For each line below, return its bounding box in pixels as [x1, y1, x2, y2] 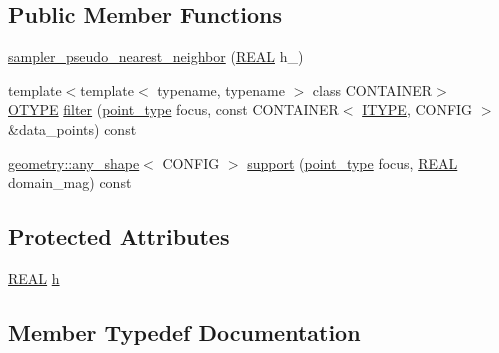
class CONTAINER [312, 79, 433, 100]
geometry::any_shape [8, 152, 140, 173]
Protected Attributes [8, 221, 230, 252]
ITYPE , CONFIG [362, 99, 473, 120]
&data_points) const [8, 118, 137, 139]
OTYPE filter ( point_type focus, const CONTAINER [8, 99, 339, 120]
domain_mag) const [8, 172, 132, 193]
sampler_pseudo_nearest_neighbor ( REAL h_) [8, 46, 304, 67]
